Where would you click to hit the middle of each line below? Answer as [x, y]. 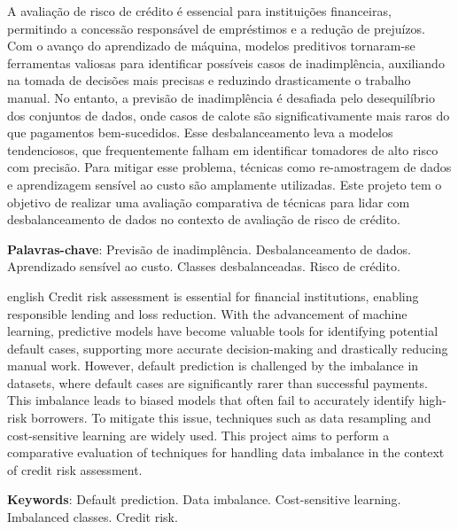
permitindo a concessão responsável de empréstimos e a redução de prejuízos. [217, 28]
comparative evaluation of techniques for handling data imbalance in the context [226, 452]
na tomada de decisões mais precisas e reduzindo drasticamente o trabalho [209, 80]
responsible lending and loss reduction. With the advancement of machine [207, 313]
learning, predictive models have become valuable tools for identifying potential [223, 331]
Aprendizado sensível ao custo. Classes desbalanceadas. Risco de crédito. [204, 266]
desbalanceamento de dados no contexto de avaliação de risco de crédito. [204, 219]
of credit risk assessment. [75, 469]
